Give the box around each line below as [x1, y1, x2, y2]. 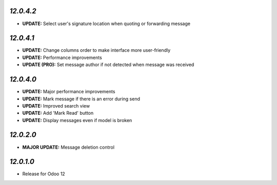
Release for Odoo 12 [22, 171, 65, 177]
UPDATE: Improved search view [22, 102, 90, 109]
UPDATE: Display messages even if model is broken [22, 117, 132, 123]
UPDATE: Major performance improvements [22, 89, 115, 95]
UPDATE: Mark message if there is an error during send [22, 95, 141, 102]
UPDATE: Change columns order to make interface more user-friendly [22, 47, 171, 53]
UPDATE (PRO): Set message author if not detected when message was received [22, 61, 194, 68]
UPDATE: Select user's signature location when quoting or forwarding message [22, 20, 191, 27]
